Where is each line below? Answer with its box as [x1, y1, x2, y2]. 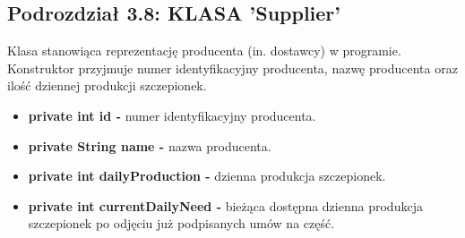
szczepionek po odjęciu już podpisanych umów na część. [28, 214, 335, 233]
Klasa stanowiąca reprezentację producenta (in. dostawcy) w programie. [7, 41, 401, 60]
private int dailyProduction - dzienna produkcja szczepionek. [28, 166, 386, 185]
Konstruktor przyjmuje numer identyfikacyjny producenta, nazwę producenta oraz [7, 58, 458, 77]
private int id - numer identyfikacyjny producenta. [28, 106, 316, 124]
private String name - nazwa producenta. [28, 136, 271, 155]
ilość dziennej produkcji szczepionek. [7, 76, 207, 95]
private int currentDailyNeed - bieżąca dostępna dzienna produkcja [28, 196, 423, 215]
